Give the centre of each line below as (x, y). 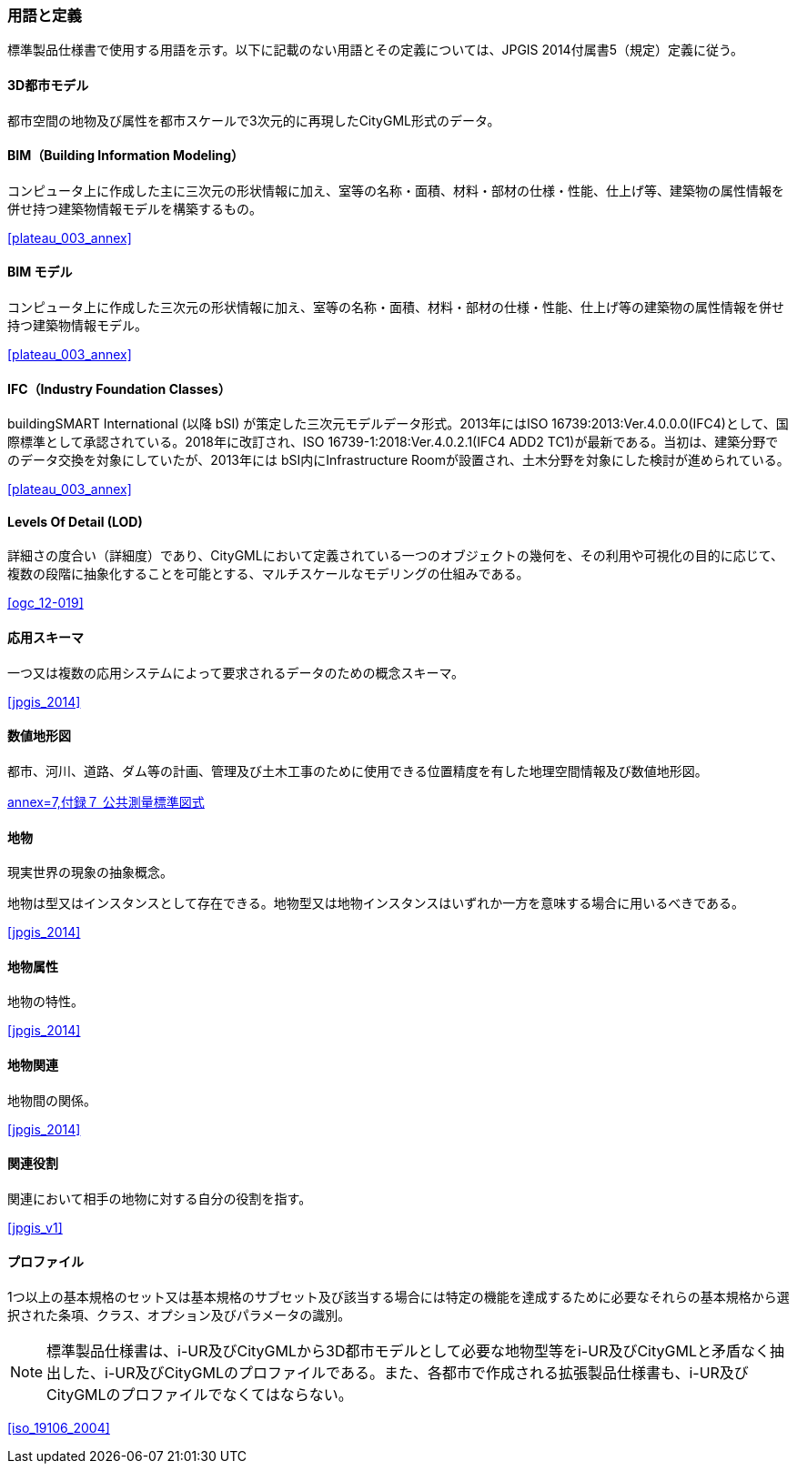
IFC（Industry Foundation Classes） (119, 388)
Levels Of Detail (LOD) (75, 521)
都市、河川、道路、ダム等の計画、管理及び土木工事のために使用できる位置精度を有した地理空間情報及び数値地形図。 (358, 771)
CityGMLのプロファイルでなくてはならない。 (200, 1395)
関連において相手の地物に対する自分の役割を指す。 (160, 1198)
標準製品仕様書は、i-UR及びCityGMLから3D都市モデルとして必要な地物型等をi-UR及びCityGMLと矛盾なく (408, 1351)
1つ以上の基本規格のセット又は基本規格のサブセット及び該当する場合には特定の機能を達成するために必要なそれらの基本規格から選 (398, 1297)
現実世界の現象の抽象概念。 (90, 872)
